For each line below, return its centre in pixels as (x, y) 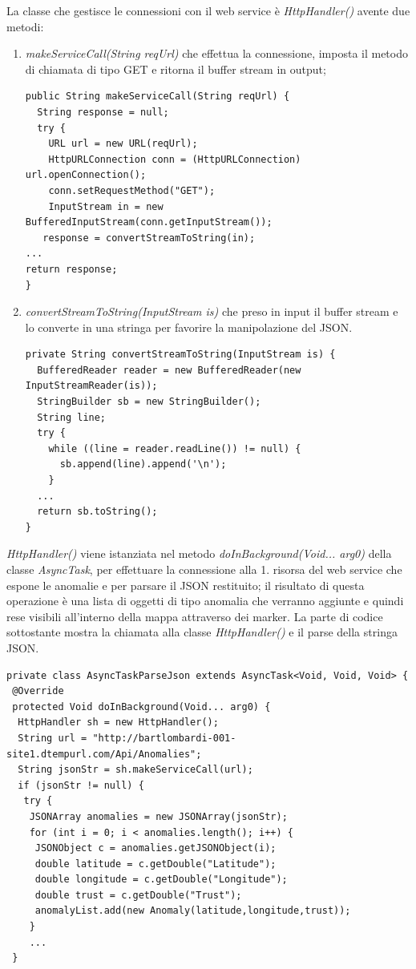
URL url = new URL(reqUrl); (123, 144)
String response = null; (103, 112)
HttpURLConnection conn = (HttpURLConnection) (175, 159)
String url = (53, 738)
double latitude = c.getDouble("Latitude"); (155, 864)
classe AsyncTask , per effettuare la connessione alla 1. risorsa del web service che (204, 569)
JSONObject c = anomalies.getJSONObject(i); (155, 848)
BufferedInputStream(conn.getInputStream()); (149, 222)
